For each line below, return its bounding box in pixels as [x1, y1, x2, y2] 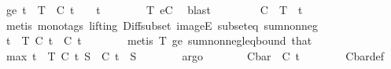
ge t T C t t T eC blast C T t [6, 2, 303, 17]
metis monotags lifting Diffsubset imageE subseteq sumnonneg [6, 16, 319, 33]
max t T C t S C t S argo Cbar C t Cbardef [6, 47, 385, 64]
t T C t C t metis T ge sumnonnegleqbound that [6, 32, 312, 49]
